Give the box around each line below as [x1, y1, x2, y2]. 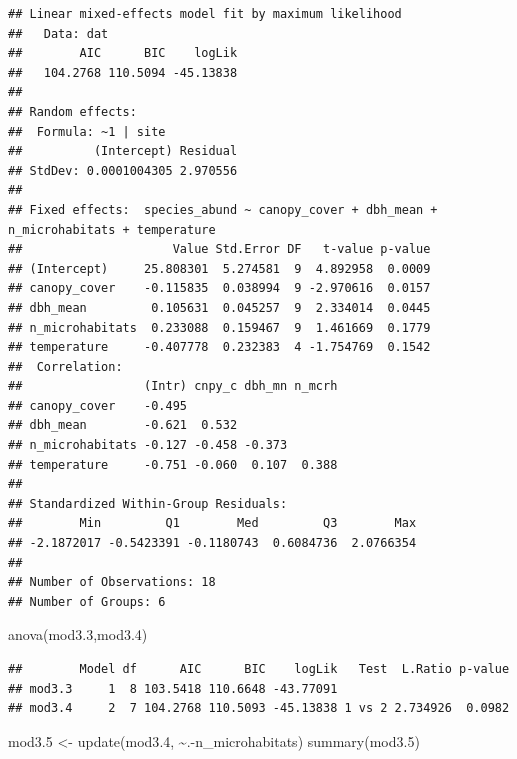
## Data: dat [8, 26, 109, 41]
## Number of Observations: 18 [8, 575, 216, 590]
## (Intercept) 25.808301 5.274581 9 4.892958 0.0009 [8, 261, 431, 276]
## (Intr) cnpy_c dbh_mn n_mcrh [8, 379, 338, 394]
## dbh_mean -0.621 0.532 [8, 418, 238, 433]
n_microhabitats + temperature [8, 222, 216, 237]
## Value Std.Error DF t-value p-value [8, 242, 431, 257]
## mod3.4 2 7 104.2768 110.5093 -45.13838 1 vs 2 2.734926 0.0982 [8, 701, 510, 716]
